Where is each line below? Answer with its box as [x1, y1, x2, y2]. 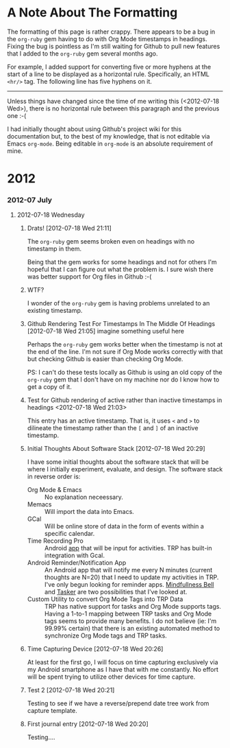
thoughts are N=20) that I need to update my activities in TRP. [44, 573, 219, 581]
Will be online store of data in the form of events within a [44, 522, 204, 530]
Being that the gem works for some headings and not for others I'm [27, 258, 217, 266]
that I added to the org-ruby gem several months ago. [7, 49, 159, 58]
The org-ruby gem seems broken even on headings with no [27, 237, 195, 246]
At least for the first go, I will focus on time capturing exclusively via [27, 658, 218, 666]
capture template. [27, 707, 77, 715]
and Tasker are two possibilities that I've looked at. [44, 588, 188, 596]
